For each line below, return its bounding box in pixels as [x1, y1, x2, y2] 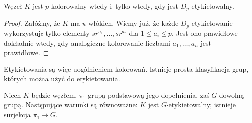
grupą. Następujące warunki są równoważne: [4, 99, 138, 110]
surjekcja [4, 109, 31, 120]
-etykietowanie [189, 18, 233, 28]
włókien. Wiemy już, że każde [88, 18, 179, 28]
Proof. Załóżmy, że [4, 18, 60, 28]
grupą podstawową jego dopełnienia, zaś [88, 90, 210, 100]
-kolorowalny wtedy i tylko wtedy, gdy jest [48, 1, 178, 11]
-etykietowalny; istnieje [166, 99, 236, 110]
